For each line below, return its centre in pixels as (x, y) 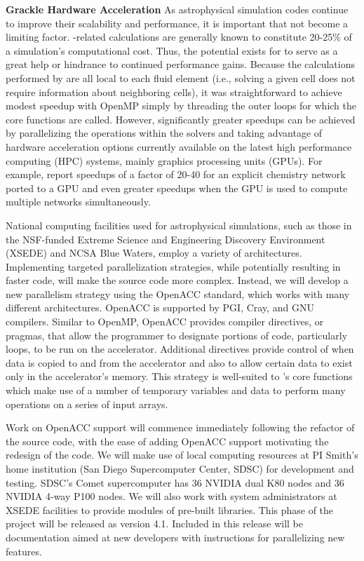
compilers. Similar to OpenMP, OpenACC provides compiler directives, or (165, 322)
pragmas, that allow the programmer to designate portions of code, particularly (177, 335)
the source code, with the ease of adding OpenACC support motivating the (167, 441)
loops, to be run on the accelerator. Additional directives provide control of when (180, 349)
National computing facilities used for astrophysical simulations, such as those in (179, 225)
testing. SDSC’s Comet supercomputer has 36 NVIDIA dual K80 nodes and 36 (175, 482)
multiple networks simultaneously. (78, 202)
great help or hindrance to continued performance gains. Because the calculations (181, 64)
